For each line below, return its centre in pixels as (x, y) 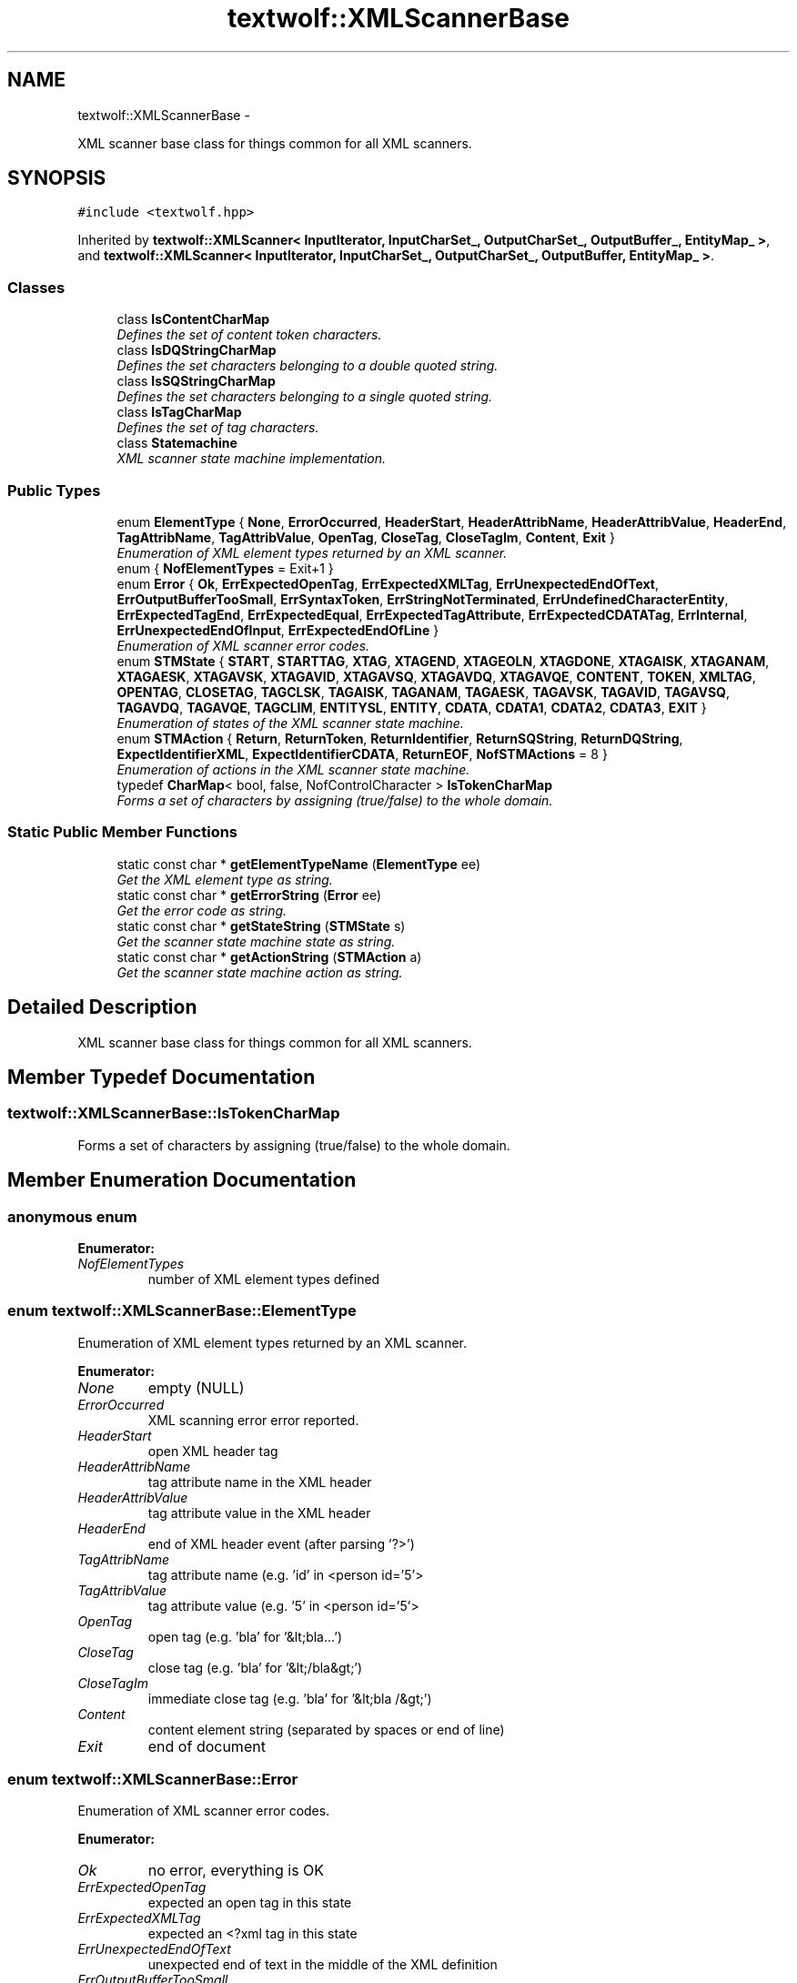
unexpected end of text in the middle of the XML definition (323, 1965)
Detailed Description (102, 1007)
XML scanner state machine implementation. (251, 459)
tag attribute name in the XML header (260, 1482)
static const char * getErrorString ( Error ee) (249, 895)
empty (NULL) (196, 1387)
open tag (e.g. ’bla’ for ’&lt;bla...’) (245, 1636)
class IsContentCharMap (193, 319)
